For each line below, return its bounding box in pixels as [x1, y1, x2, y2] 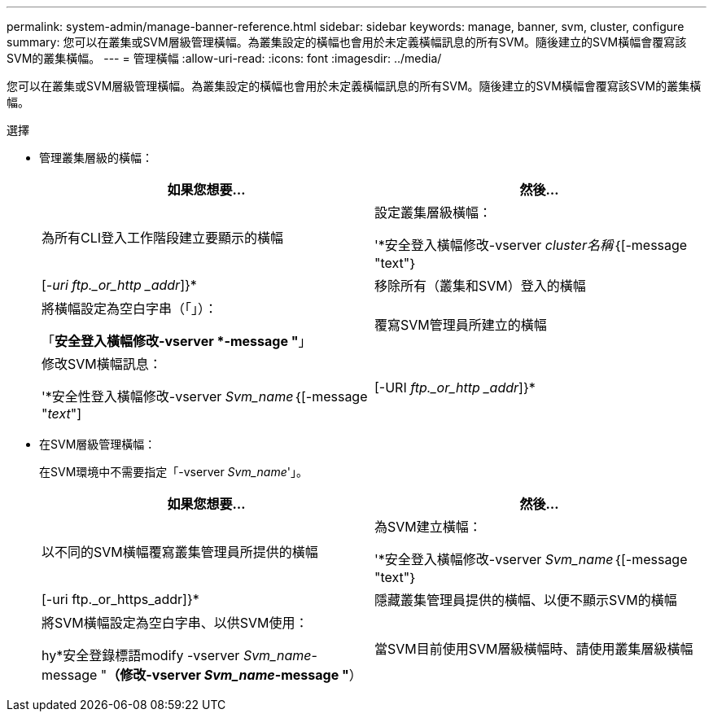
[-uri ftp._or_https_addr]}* [42, 591, 199, 607]
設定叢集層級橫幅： [374, 204, 492, 221]
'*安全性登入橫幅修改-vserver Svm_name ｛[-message [42, 388, 368, 405]
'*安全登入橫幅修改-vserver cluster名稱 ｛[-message [374, 237, 688, 253]
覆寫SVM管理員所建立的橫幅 [374, 317, 547, 333]
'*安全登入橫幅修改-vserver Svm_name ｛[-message [374, 551, 688, 567]
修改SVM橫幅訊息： [42, 356, 162, 372]
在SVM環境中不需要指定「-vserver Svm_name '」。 [39, 465, 308, 479]
